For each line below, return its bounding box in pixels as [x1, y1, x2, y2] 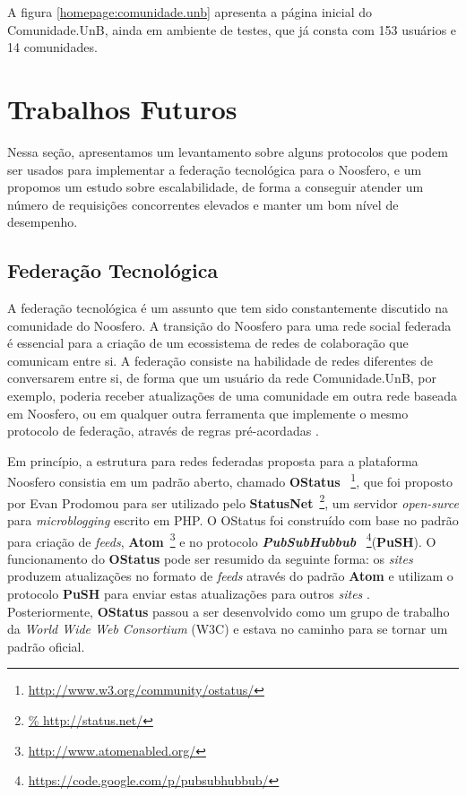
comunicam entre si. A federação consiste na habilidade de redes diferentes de [7, 350, 433, 369]
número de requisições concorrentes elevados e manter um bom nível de [7, 195, 399, 213]
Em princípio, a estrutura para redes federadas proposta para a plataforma [7, 451, 419, 470]
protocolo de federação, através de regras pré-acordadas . [7, 421, 319, 440]
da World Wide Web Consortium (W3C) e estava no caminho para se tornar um [7, 619, 448, 638]
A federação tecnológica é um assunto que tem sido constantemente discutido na [7, 298, 448, 317]
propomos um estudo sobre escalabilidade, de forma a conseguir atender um [7, 177, 424, 196]
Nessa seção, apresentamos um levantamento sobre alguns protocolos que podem [7, 142, 448, 160]
